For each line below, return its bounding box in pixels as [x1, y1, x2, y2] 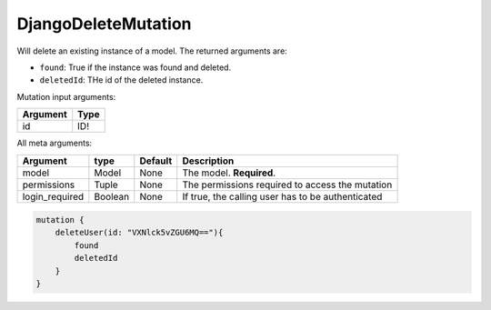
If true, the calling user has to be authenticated [182, 190, 383, 203]
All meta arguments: [16, 137, 93, 149]
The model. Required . [182, 166, 276, 179]
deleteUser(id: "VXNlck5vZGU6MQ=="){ [55, 227, 224, 238]
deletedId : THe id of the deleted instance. [39, 75, 204, 85]
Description [182, 155, 235, 167]
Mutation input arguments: [16, 91, 116, 102]
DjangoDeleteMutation [16, 14, 192, 34]
